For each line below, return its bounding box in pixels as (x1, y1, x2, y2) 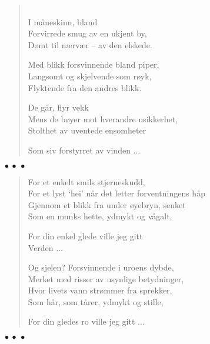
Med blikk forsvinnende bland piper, (28, 58, 159, 71)
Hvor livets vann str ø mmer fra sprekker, (28, 284, 172, 296)
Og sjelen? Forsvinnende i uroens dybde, (28, 261, 174, 273)
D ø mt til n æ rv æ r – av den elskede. (28, 38, 152, 51)
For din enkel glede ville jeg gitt (28, 229, 143, 242)
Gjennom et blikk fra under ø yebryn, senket (28, 198, 186, 211)
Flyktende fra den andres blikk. (28, 81, 142, 93)
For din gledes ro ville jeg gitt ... (28, 315, 145, 328)
